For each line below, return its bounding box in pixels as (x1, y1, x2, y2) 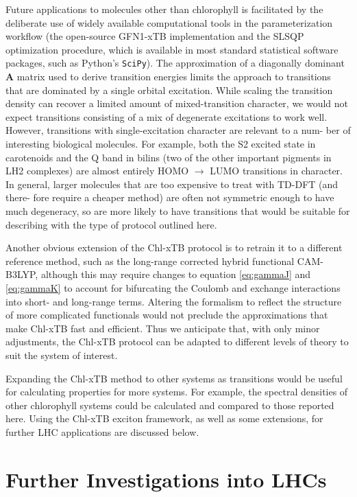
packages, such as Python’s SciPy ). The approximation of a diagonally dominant (5, 56, 345, 70)
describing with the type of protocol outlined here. (5, 217, 217, 231)
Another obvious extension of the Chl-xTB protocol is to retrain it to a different (5, 240, 343, 255)
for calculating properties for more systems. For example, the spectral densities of (5, 384, 348, 399)
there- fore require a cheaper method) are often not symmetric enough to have (5, 190, 334, 205)
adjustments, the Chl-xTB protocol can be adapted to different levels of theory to (5, 334, 349, 349)
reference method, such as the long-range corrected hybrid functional (5, 253, 295, 268)
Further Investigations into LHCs (5, 465, 327, 493)
